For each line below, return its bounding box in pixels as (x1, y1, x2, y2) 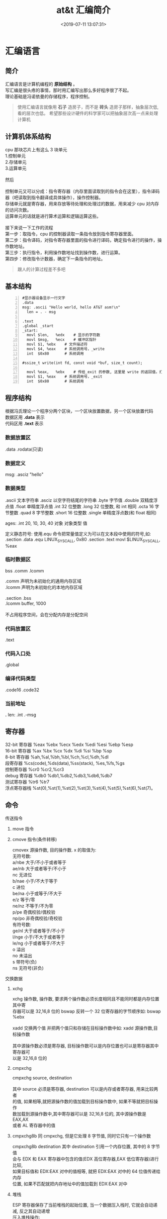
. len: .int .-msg (5, 712, 36, 718)
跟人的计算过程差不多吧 (17, 266, 66, 272)
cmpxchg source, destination (12, 1075, 72, 1081)
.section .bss (5, 595, 31, 601)
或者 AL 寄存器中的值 (12, 1122, 56, 1128)
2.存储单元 (5, 159, 27, 165)
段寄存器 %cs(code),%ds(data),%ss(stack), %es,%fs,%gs (5, 760, 125, 766)
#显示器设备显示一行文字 (22, 295, 66, 301)
